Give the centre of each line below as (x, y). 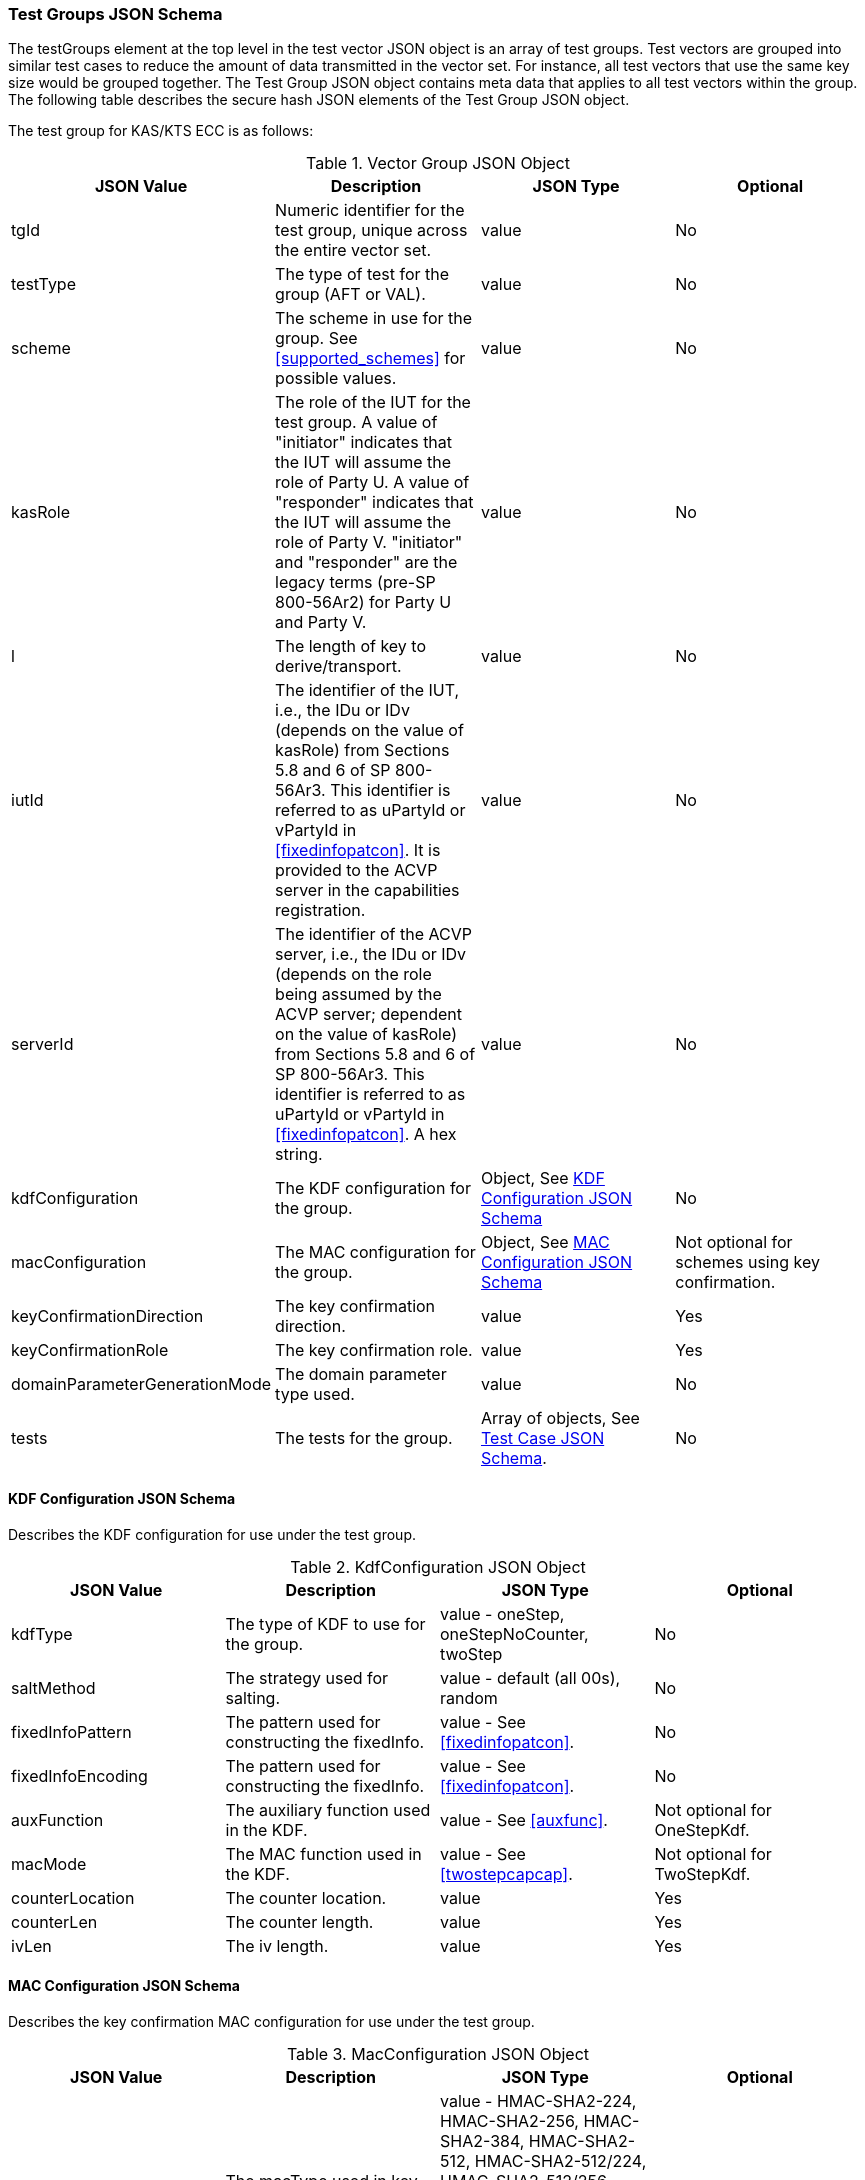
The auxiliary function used (328, 1809)
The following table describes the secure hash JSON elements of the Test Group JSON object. (319, 100)
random (469, 1697)
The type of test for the (362, 274)
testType (43, 284)
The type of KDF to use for (325, 1623)
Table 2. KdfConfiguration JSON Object (438, 1566)
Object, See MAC (545, 1242)
